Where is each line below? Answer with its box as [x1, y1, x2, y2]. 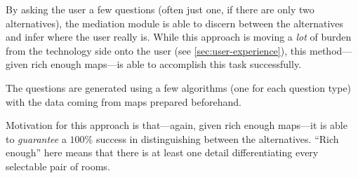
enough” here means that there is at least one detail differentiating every [6, 145, 319, 160]
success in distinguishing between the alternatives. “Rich [95, 131, 339, 146]
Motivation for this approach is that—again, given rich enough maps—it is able [6, 118, 347, 132]
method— [310, 43, 352, 57]
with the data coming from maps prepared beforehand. [6, 94, 241, 109]
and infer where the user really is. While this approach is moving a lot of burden [6, 29, 352, 44]
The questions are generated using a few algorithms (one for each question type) [6, 80, 352, 95]
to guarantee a [6, 131, 67, 146]
